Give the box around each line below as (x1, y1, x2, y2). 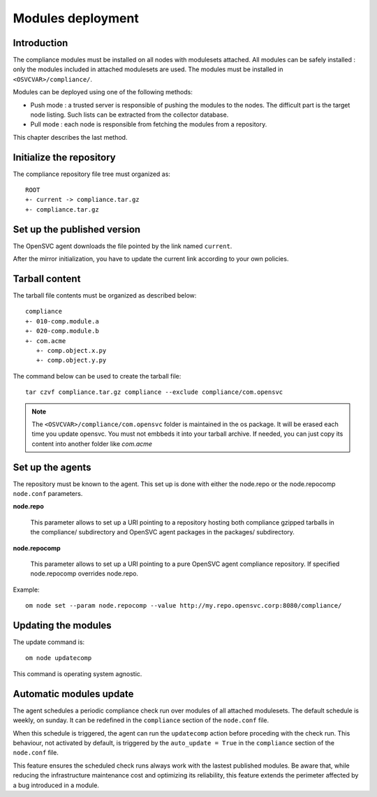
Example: (13, 585, 40, 594)
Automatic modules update (13, 688, 134, 700)
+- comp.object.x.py (36, 346, 107, 355)
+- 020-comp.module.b (25, 327, 99, 335)
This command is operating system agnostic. (13, 669, 142, 678)
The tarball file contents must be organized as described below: (13, 291, 197, 300)
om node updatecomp (25, 654, 92, 662)
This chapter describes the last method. (13, 133, 128, 141)
